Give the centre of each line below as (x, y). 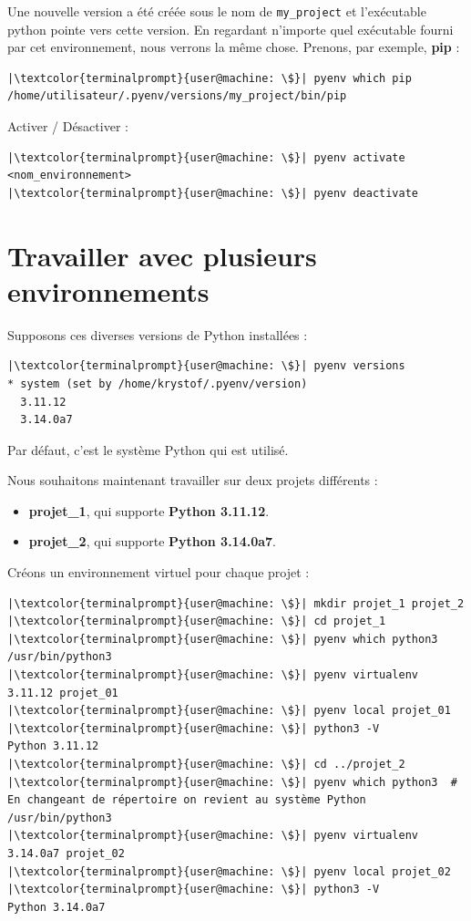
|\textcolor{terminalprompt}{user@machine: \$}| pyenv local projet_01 (229, 711)
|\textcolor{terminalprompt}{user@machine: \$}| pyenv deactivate (213, 193)
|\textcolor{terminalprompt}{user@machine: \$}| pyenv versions (206, 366)
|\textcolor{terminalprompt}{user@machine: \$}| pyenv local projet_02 (229, 871)
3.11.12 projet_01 (63, 693)
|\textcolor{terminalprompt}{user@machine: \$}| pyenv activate (206, 157)
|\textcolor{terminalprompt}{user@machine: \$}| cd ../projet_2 (206, 764)
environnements (108, 290)
